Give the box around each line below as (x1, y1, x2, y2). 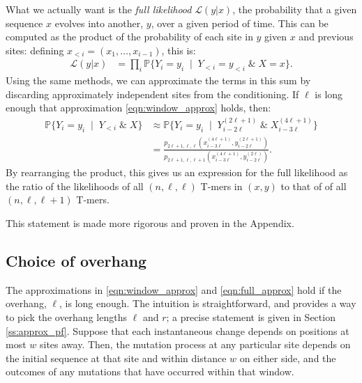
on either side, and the (239, 350, 336, 365)
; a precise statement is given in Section (166, 310, 335, 325)
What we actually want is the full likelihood (6, 2, 192, 16)
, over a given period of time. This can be (151, 15, 329, 30)
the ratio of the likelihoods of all (6, 178, 144, 193)
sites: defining (6, 42, 64, 57)
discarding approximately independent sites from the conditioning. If (6, 86, 299, 101)
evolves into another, (54, 15, 144, 30)
